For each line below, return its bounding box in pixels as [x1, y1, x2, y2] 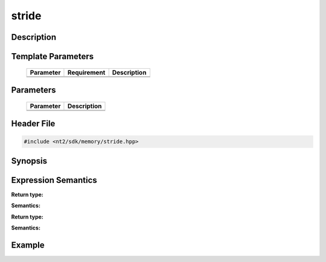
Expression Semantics [11, 175, 98, 185]
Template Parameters [11, 51, 94, 62]
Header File [11, 118, 56, 129]
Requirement [67, 68, 106, 77]
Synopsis [11, 156, 48, 166]
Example [11, 240, 45, 250]
